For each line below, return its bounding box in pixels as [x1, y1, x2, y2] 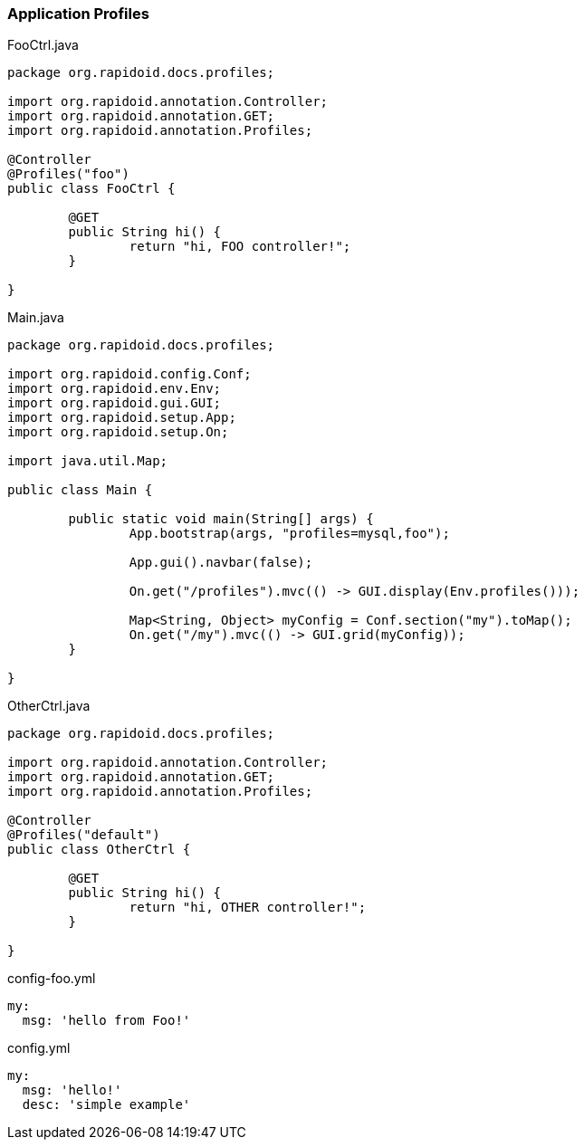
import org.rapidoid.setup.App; [7, 410, 236, 425]
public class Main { [7, 483, 153, 498]
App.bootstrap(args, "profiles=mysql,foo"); [129, 526, 450, 541]
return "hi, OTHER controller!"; [129, 900, 367, 915]
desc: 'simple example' [22, 1097, 191, 1113]
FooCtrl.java [7, 37, 79, 53]
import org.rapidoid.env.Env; [7, 381, 222, 397]
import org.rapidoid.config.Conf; [7, 367, 252, 382]
